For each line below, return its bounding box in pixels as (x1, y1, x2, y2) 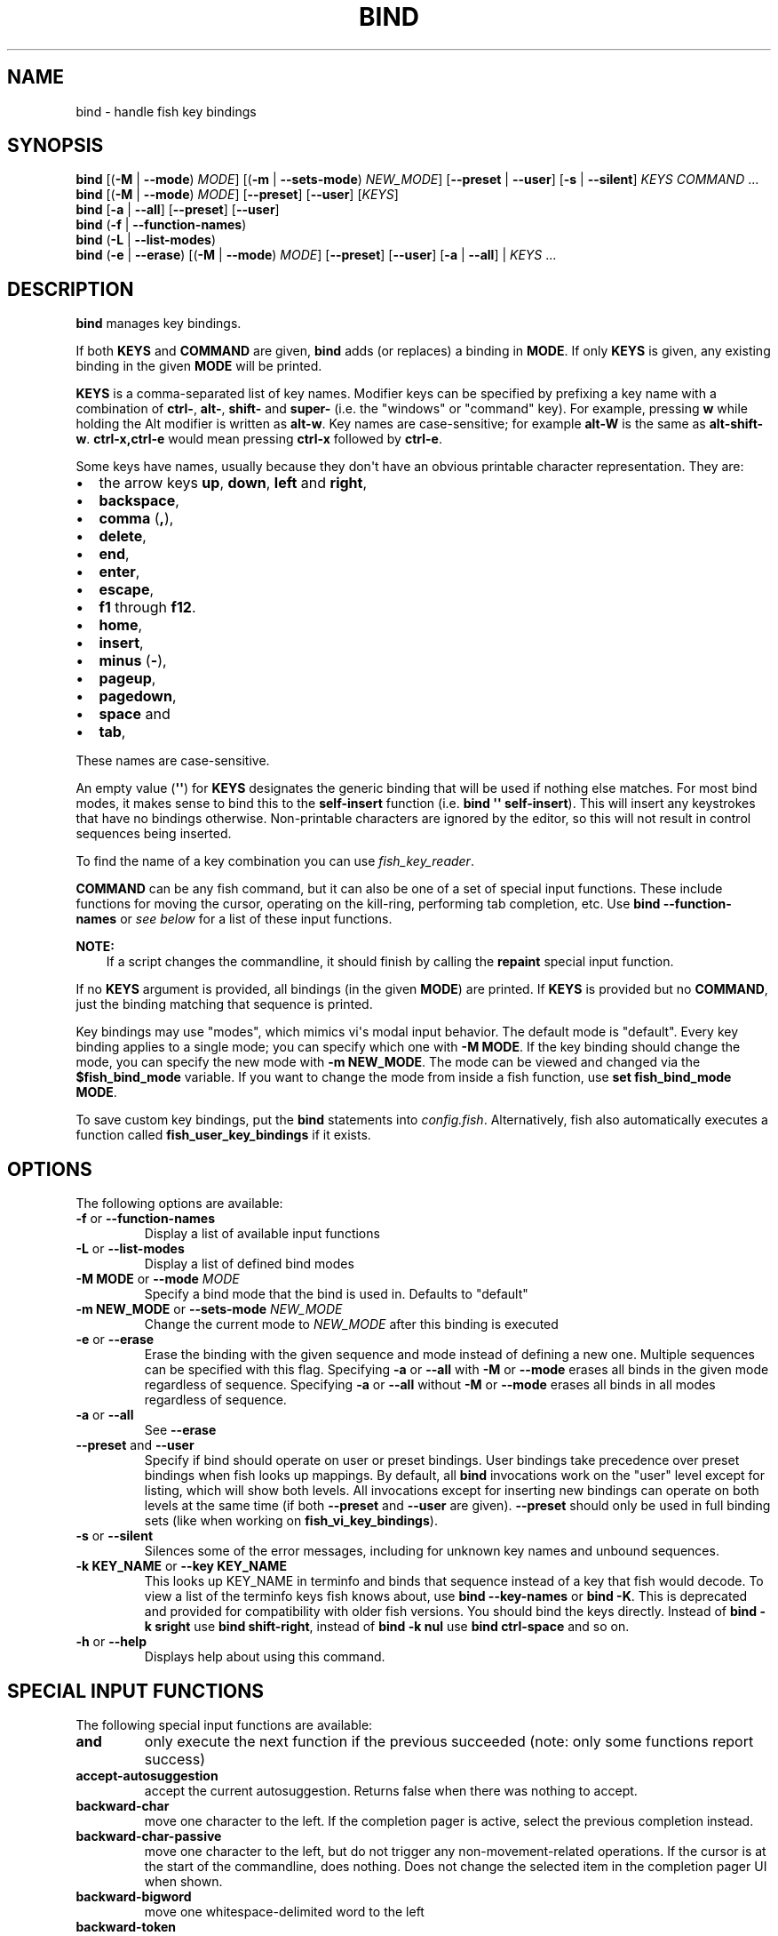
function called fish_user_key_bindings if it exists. (75, 1127, 371, 1143)
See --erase (144, 1422, 217, 1438)
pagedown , (99, 687, 177, 706)
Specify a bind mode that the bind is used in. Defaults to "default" (144, 1286, 528, 1302)
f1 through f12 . (99, 598, 196, 617)
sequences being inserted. (75, 826, 232, 842)
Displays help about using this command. (144, 1649, 385, 1665)
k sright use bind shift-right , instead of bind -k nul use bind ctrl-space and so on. (144, 1619, 630, 1635)
